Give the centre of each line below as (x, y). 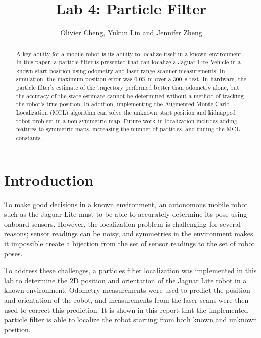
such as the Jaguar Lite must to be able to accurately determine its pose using (126, 214)
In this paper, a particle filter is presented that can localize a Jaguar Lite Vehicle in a (128, 62)
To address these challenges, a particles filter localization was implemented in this (130, 270)
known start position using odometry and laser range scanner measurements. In (120, 70)
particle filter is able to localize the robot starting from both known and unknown (131, 320)
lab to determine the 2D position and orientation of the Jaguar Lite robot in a (125, 280)
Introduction (49, 180)
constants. (29, 138)
